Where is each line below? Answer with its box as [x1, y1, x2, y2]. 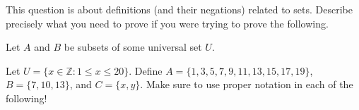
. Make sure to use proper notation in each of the [140, 77, 353, 92]
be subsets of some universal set [64, 39, 202, 54]
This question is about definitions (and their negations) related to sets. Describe [6, 2, 353, 16]
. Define [129, 63, 163, 78]
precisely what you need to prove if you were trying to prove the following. [6, 16, 329, 30]
